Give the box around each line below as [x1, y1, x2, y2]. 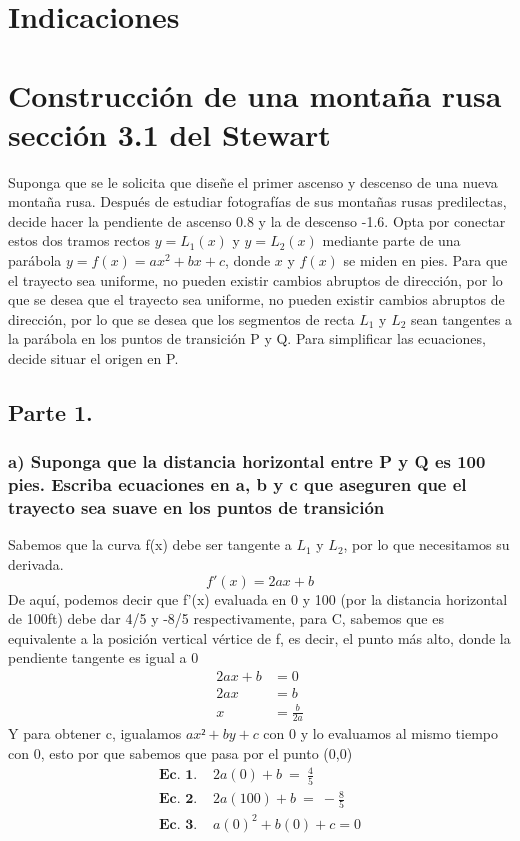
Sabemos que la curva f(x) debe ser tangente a [8, 534, 292, 555]
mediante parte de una [322, 230, 461, 251]
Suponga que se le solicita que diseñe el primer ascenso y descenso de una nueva [8, 171, 498, 192]
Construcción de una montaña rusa [8, 74, 502, 115]
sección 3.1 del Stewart [8, 113, 331, 154]
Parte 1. [8, 397, 93, 428]
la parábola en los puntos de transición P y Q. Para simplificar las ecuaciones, [8, 328, 486, 349]
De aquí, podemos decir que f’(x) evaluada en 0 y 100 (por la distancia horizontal [8, 588, 508, 609]
